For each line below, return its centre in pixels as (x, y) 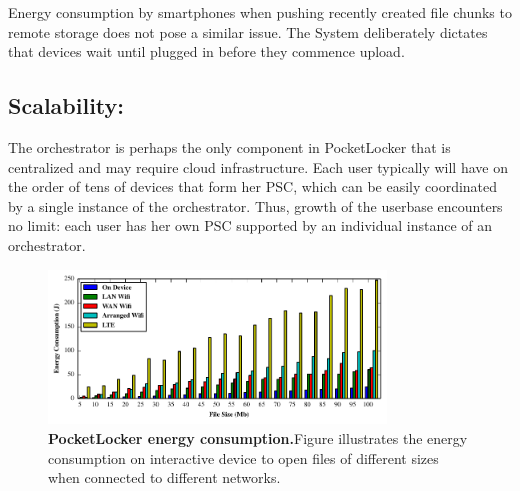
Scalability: (66, 105)
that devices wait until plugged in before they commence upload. (206, 51)
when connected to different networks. (164, 477)
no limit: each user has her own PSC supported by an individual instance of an (250, 225)
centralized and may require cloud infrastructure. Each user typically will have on (258, 166)
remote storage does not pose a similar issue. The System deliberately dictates (248, 31)
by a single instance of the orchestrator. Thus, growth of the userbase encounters (255, 205)
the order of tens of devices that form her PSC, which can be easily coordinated (253, 186)
